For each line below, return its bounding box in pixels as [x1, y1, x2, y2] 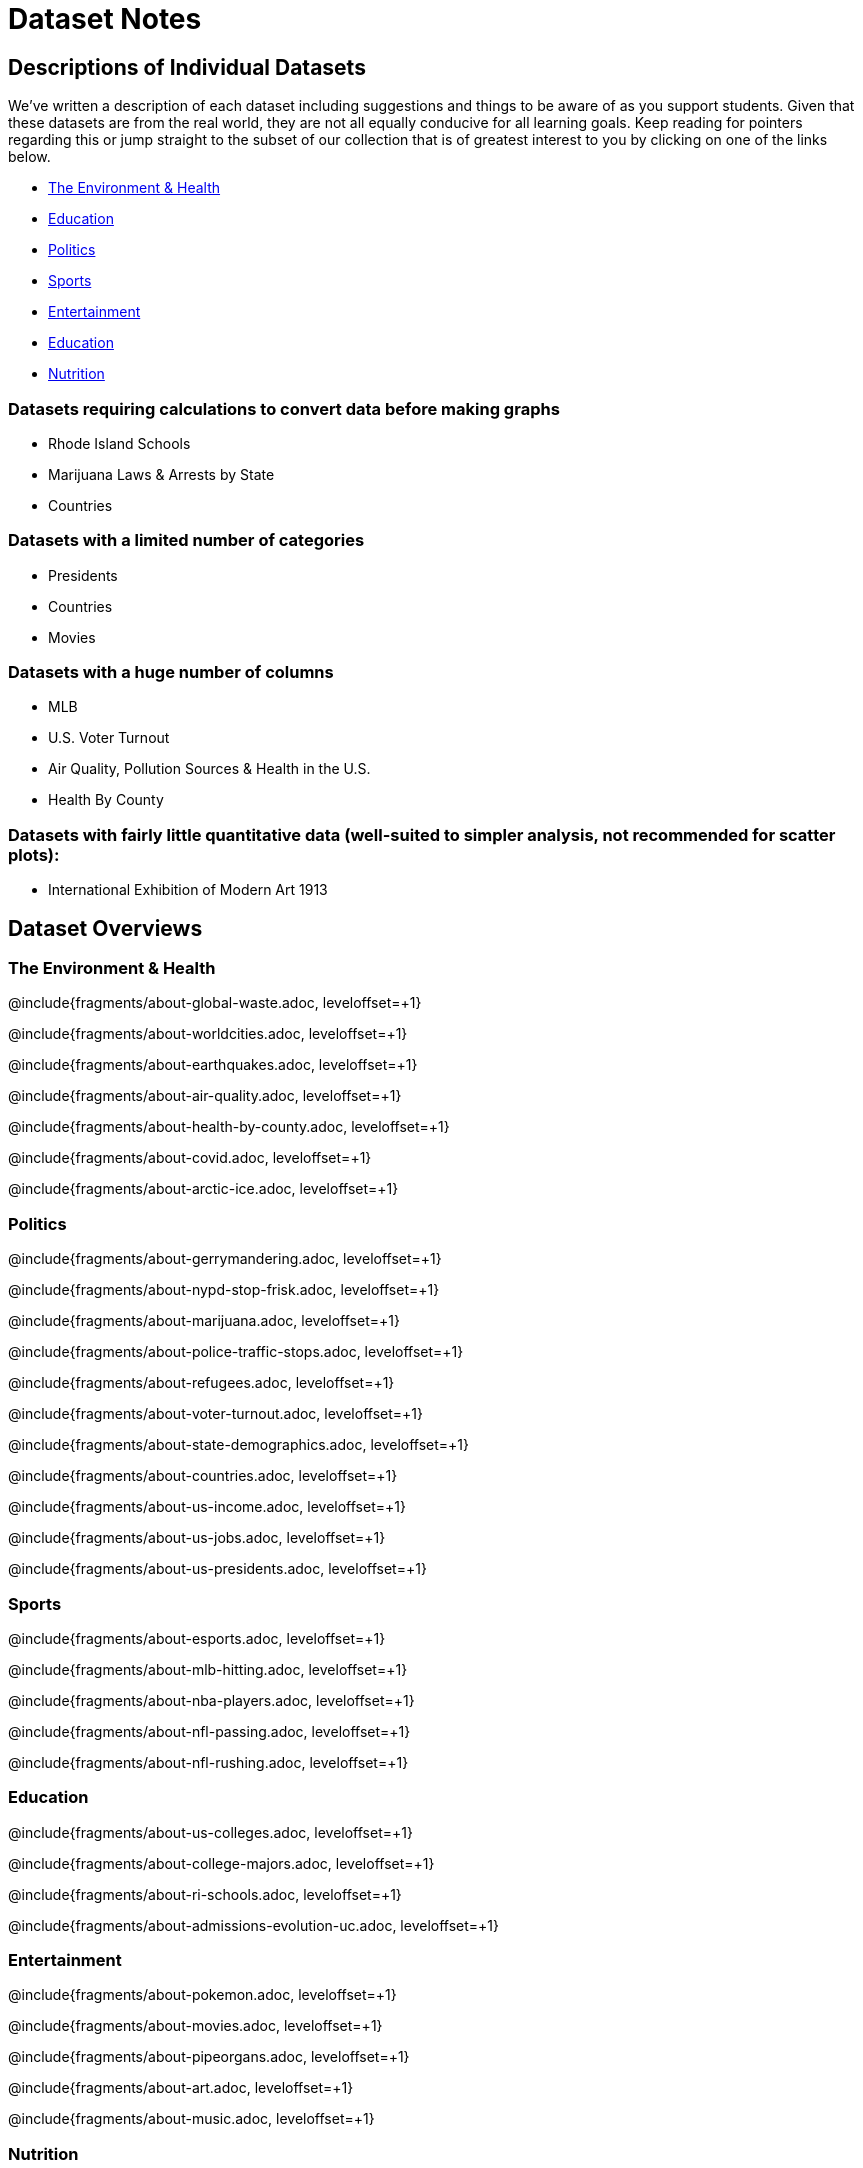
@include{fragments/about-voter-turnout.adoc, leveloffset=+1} [8, 1405, 423, 1423]
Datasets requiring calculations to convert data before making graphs [8, 398, 560, 419]
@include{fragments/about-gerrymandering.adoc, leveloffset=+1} [8, 1250, 442, 1268]
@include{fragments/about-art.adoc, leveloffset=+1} [8, 2079, 354, 2097]
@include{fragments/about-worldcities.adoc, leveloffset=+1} [8, 1025, 408, 1043]
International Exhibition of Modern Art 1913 [48, 881, 328, 899]
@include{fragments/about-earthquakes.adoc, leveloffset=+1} [8, 1056, 418, 1074]
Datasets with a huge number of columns [8, 662, 334, 683]
